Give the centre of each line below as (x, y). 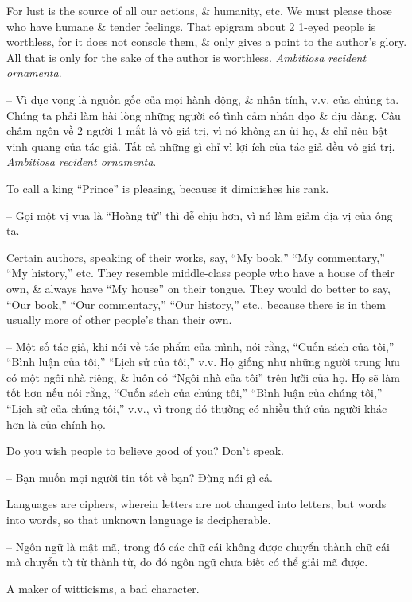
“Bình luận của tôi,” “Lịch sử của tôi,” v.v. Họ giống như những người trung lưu (203, 362)
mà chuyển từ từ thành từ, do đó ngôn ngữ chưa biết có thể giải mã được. (187, 562)
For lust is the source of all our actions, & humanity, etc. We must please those (199, 10)
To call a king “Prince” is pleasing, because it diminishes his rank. (168, 188)
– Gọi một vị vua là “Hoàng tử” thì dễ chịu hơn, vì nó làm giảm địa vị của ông (200, 215)
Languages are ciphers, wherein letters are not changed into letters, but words (196, 504)
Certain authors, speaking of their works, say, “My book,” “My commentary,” (196, 257)
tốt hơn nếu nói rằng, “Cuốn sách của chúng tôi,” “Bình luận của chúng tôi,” (194, 393)
